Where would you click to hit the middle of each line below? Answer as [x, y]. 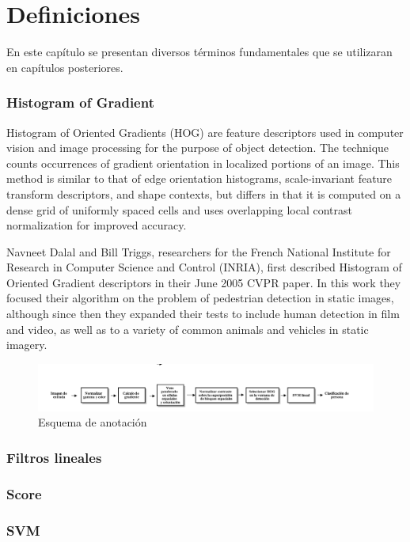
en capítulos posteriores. [65, 67]
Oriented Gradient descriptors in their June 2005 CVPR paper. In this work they [204, 282]
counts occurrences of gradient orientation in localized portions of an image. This [203, 163]
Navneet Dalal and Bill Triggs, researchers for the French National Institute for [199, 251]
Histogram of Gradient [80, 102]
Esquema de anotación [93, 422]
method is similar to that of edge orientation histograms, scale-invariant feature [199, 178]
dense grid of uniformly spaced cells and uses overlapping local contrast [179, 209]
